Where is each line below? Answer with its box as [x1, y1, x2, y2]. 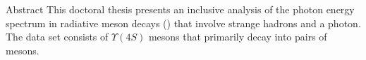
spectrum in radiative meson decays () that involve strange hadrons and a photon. [6, 15, 361, 30]
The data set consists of [6, 29, 109, 44]
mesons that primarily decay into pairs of [148, 29, 327, 44]
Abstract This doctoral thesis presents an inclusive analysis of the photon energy [6, 2, 355, 16]
